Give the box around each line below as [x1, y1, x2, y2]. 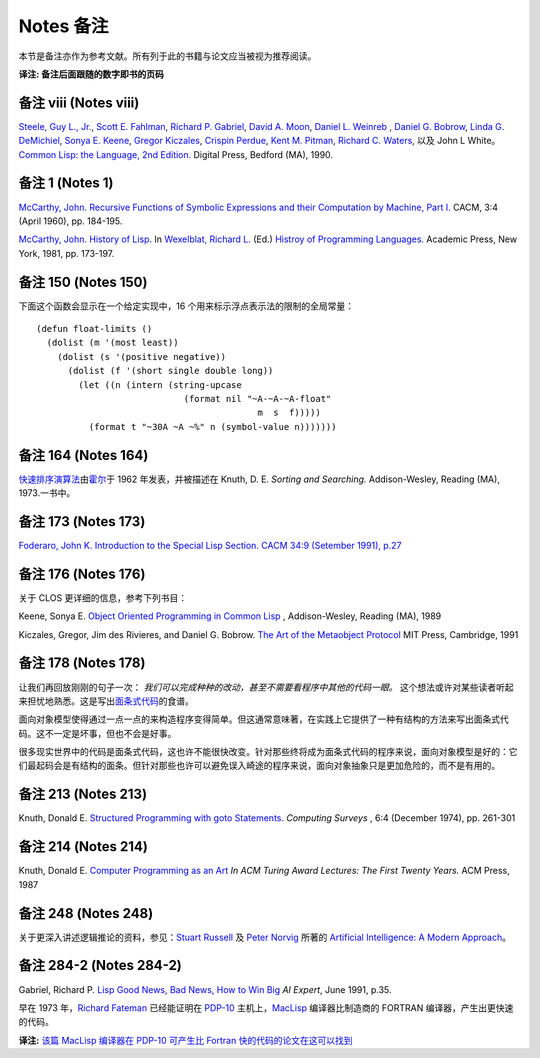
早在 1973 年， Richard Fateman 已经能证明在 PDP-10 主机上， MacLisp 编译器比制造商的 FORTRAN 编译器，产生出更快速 [18, 1001, 514, 1014]
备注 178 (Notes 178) [18, 655, 146, 672]
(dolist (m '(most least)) [46, 337, 179, 349]
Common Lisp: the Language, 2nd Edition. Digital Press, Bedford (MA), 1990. [18, 148, 334, 160]
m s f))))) [257, 407, 322, 419]
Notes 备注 [18, 15, 109, 37]
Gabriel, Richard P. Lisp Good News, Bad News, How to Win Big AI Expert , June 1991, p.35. [18, 983, 392, 995]
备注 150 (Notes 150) [18, 273, 148, 290]
